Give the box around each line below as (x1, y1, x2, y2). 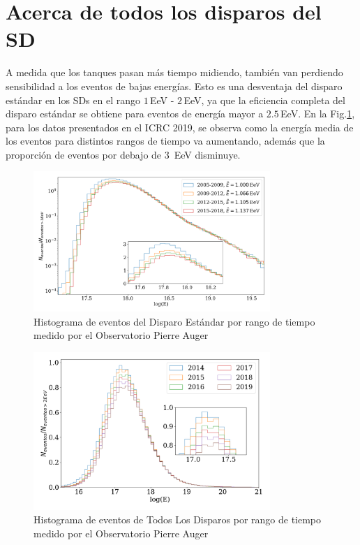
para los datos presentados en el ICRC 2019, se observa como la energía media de (6, 119, 354, 134)
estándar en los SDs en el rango (6, 92, 140, 107)
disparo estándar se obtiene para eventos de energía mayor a (6, 106, 264, 121)
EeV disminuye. (174, 147, 241, 161)
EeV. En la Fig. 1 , (280, 106, 355, 121)
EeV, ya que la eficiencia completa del (183, 92, 345, 107)
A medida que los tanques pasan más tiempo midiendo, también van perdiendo (6, 65, 343, 80)
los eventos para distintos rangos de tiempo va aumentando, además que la (6, 133, 325, 148)
